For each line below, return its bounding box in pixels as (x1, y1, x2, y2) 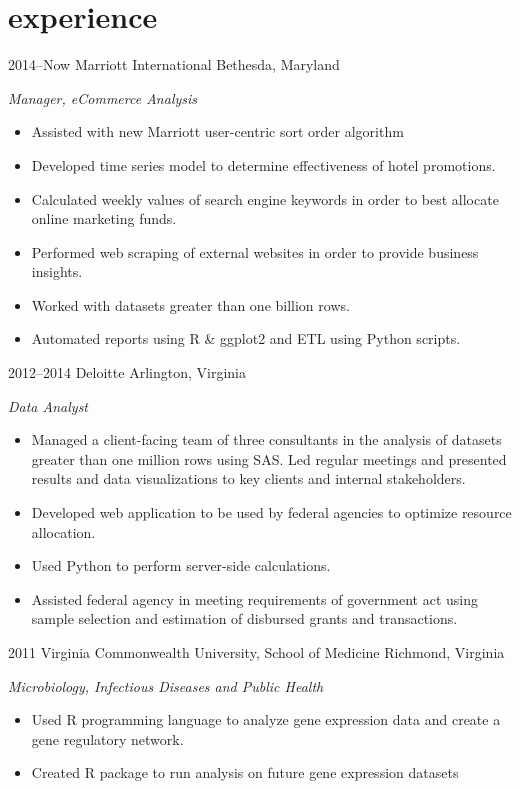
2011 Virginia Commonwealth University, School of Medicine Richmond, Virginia (8, 642, 505, 662)
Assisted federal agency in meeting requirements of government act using (31, 588, 478, 609)
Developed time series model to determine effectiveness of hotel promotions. (31, 154, 496, 175)
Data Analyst (8, 395, 89, 416)
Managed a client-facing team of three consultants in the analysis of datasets (31, 429, 502, 450)
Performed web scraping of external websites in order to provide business (31, 241, 479, 262)
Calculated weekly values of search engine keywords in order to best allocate (31, 188, 499, 209)
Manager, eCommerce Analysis (8, 87, 198, 108)
